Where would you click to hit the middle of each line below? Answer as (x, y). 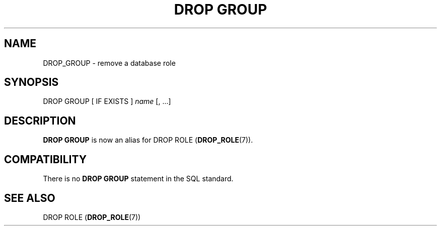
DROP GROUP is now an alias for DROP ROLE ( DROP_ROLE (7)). (148, 140)
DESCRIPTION (40, 121)
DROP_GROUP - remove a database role (109, 63)
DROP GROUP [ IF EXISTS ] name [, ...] (107, 101)
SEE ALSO (30, 198)
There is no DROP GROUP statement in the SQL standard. (138, 179)
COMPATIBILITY (45, 159)
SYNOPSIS (31, 82)
